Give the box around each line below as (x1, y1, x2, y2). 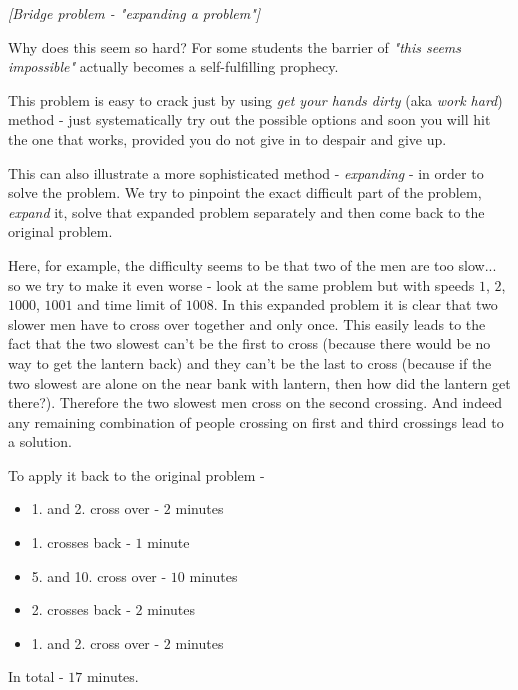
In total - (8, 666, 64, 687)
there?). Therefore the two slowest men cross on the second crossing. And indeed (8, 392, 503, 413)
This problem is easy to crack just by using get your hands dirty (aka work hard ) (8, 89, 503, 110)
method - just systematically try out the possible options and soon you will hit (8, 109, 491, 130)
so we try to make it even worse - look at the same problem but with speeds (8, 274, 475, 295)
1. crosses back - (31, 532, 131, 553)
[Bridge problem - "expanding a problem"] (8, 3, 261, 23)
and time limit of (77, 294, 182, 315)
